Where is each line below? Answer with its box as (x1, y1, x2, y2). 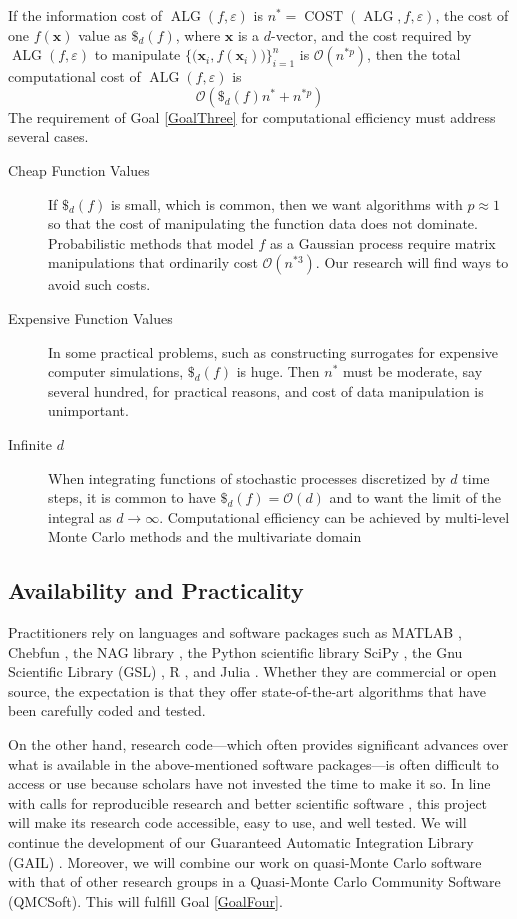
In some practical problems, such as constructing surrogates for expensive (48, 341, 498, 362)
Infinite (8, 433, 52, 454)
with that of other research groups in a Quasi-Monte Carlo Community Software (8, 871, 501, 892)
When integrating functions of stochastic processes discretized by (48, 467, 446, 488)
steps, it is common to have (48, 487, 216, 508)
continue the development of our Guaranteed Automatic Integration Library (8, 832, 474, 853)
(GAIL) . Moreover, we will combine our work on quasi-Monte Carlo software (8, 851, 482, 872)
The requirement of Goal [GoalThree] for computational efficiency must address (8, 106, 496, 127)
